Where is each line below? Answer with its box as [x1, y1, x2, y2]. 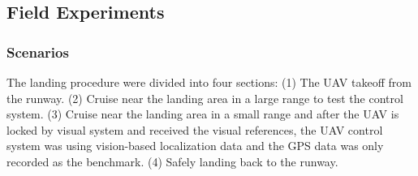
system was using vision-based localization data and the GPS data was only [6, 137, 384, 154]
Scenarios [6, 41, 69, 62]
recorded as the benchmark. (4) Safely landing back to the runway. [6, 152, 338, 170]
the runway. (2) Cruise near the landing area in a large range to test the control [6, 89, 403, 106]
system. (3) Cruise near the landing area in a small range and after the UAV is [6, 105, 399, 122]
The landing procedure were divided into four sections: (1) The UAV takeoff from [6, 74, 412, 90]
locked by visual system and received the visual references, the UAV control [6, 121, 383, 138]
